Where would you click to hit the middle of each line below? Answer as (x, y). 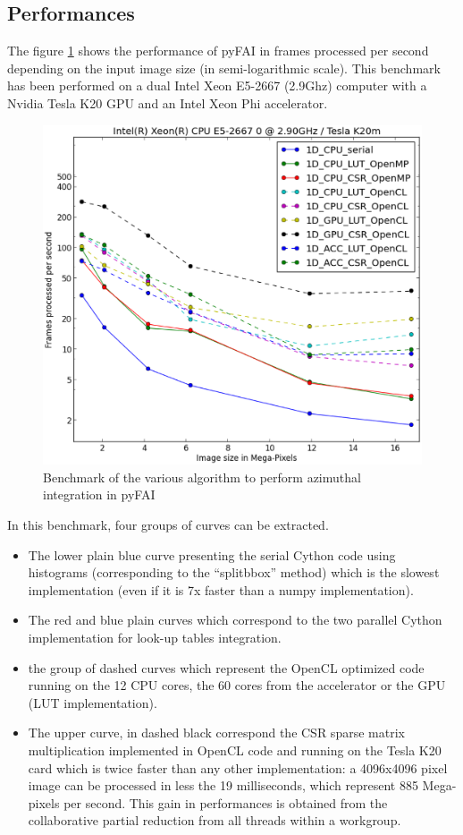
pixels (44, 802)
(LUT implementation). (93, 702)
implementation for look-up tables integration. (155, 638)
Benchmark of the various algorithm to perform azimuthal (202, 477)
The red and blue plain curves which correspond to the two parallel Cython (235, 620)
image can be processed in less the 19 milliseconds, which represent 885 (223, 785)
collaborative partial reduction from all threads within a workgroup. (215, 820)
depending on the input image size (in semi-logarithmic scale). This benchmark (224, 68)
